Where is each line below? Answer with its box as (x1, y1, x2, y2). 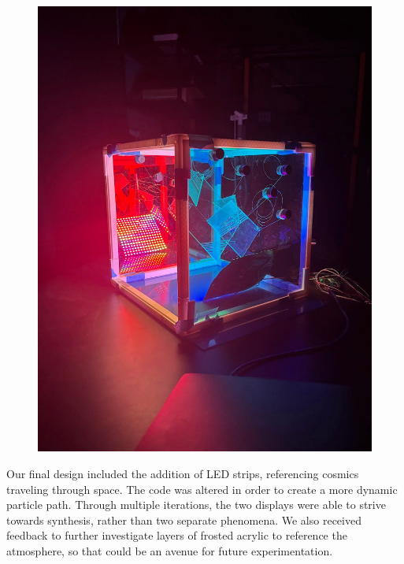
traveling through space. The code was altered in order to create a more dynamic (6, 481, 398, 497)
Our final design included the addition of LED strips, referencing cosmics (6, 465, 359, 481)
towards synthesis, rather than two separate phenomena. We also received (6, 511, 361, 528)
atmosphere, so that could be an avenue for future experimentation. (6, 542, 333, 558)
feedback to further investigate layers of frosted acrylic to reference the (6, 527, 347, 544)
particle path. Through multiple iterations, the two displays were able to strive (6, 496, 386, 513)
